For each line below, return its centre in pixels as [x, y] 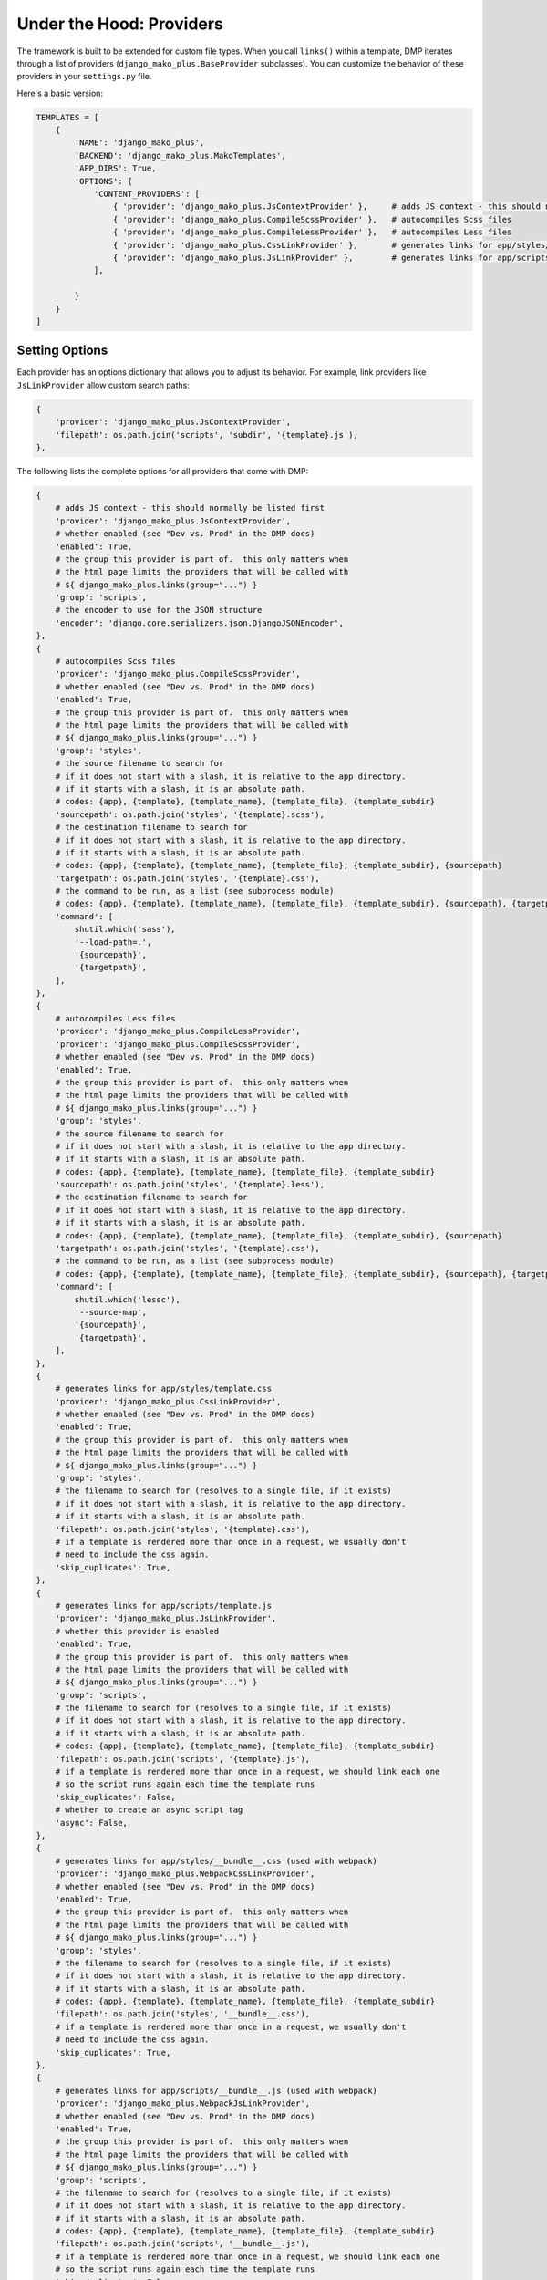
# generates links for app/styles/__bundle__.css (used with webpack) [217, 1861]
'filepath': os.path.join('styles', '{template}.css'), [183, 1529]
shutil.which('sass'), [125, 929]
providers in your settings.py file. [84, 77]
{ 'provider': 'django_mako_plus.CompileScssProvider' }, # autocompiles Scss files [312, 219]
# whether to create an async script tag [149, 1810]
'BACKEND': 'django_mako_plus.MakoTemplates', [180, 155]
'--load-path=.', [113, 942]
